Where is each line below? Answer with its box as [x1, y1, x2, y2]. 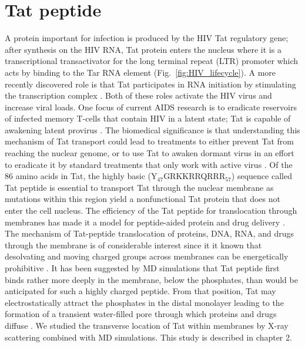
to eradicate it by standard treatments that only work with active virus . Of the [5, 158, 293, 170]
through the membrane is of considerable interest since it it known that [5, 238, 262, 251]
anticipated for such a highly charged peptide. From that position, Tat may [5, 285, 276, 297]
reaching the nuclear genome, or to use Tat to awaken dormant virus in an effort [5, 147, 294, 159]
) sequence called [231, 170, 292, 182]
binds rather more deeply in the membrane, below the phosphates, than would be [5, 273, 298, 285]
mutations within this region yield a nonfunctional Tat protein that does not [5, 193, 280, 205]
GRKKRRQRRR [163, 170, 226, 182]
